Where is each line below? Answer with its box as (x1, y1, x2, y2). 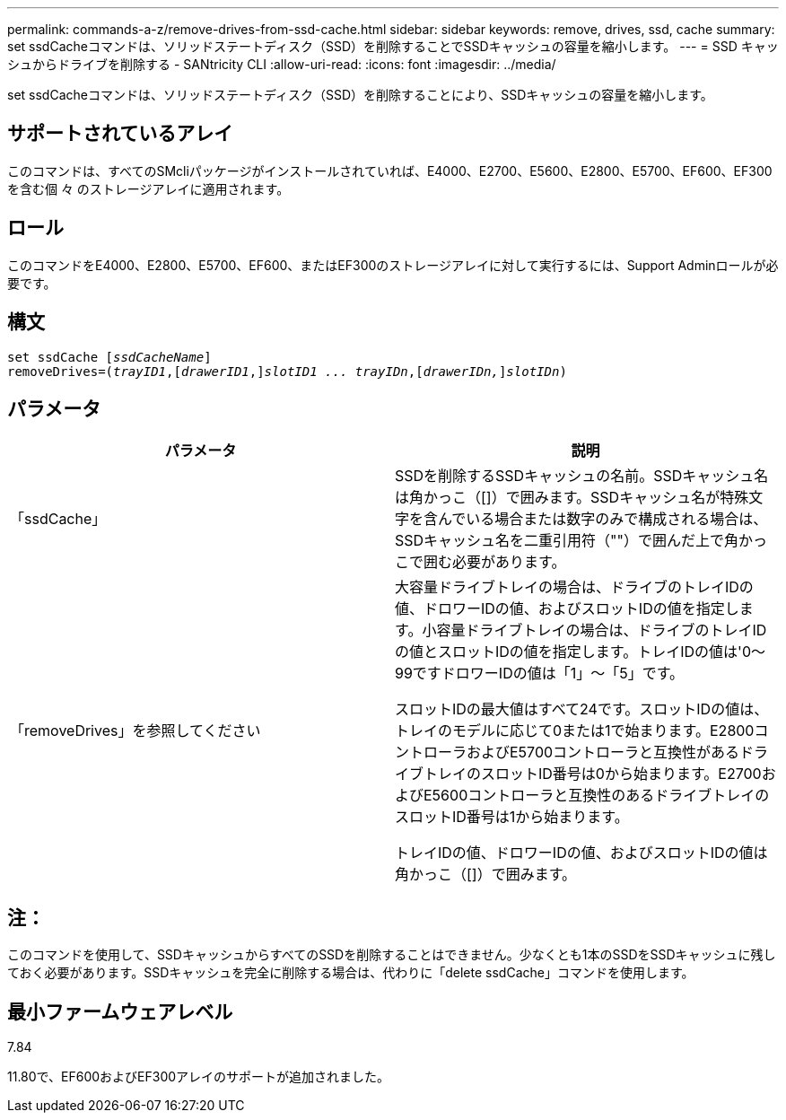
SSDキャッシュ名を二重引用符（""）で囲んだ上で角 (395, 531, 738, 550)
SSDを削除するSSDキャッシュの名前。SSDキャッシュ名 (395, 467, 769, 486)
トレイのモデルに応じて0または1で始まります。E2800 (395, 722, 755, 740)
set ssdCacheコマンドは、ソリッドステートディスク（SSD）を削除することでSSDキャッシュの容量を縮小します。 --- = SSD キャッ (7, 39, 779, 54)
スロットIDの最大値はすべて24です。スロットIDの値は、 (395, 700, 769, 719)
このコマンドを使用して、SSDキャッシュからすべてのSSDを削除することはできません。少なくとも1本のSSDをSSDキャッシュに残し (7, 947, 776, 963)
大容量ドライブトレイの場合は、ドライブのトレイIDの (395, 578, 754, 597)
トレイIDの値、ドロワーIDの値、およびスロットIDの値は (395, 844, 768, 862)
